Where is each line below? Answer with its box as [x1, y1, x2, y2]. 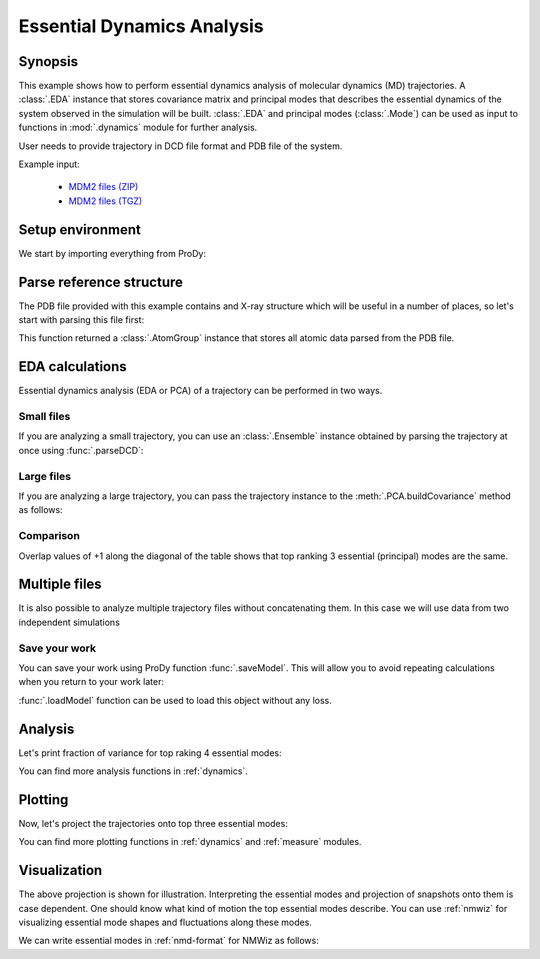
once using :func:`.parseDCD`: [18, 444, 144, 456]
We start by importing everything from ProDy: [18, 247, 207, 259]
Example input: [18, 158, 80, 170]
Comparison [18, 529, 80, 543]
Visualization [18, 862, 103, 879]
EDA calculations [18, 358, 127, 375]
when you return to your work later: [18, 676, 165, 688]
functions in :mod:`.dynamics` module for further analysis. [18, 121, 258, 134]
